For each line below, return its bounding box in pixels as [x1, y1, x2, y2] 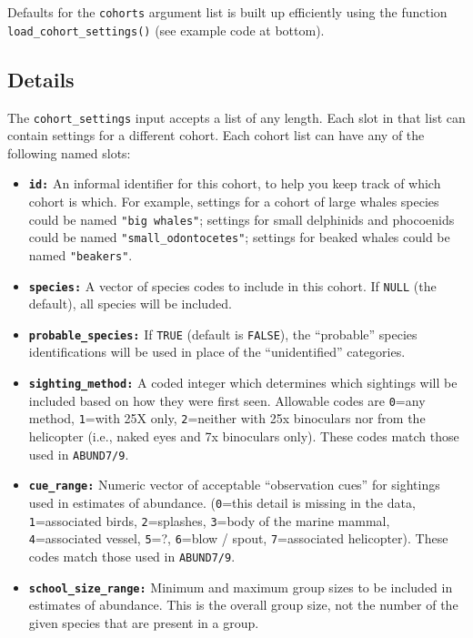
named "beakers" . [28, 245, 133, 264]
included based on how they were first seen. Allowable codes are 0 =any [28, 390, 426, 410]
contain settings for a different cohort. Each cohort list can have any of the [7, 126, 425, 145]
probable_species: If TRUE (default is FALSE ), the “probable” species [28, 324, 418, 343]
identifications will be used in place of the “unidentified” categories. [28, 342, 406, 361]
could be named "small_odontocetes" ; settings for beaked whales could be [28, 228, 450, 247]
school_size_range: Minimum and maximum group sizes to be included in [28, 577, 453, 596]
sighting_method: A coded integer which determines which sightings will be [28, 373, 458, 392]
